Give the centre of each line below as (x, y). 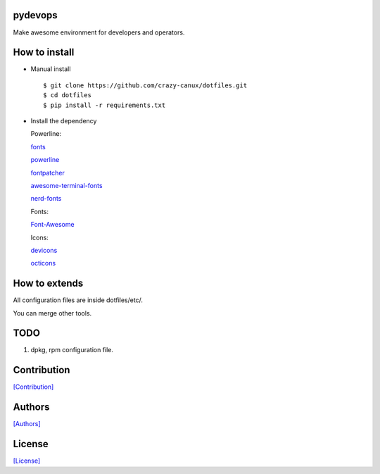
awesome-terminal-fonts (66, 185)
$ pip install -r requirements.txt (104, 105)
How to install (44, 52)
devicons (44, 250)
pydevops (35, 15)
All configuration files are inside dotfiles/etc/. (78, 300)
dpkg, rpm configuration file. (72, 350)
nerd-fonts (46, 199)
